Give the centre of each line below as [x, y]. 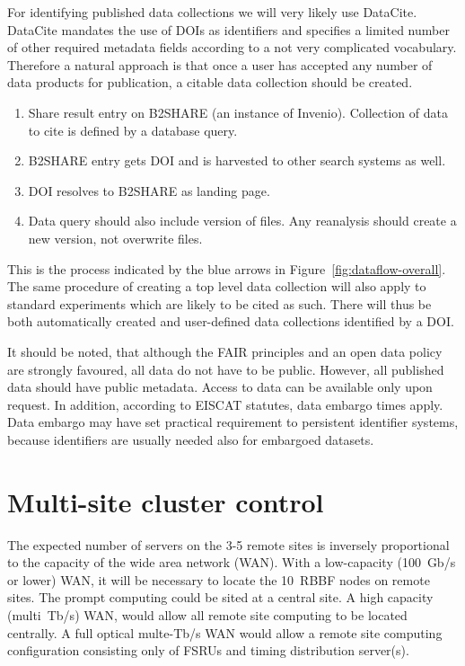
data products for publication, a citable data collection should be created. [210, 82]
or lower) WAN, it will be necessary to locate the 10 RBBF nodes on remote [219, 579]
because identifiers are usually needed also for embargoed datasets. [191, 439]
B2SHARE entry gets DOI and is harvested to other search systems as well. [237, 160]
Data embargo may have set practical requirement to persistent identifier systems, [233, 422]
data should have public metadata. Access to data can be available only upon [220, 387]
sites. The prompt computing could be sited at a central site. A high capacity [220, 597]
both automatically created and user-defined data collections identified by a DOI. [231, 321]
